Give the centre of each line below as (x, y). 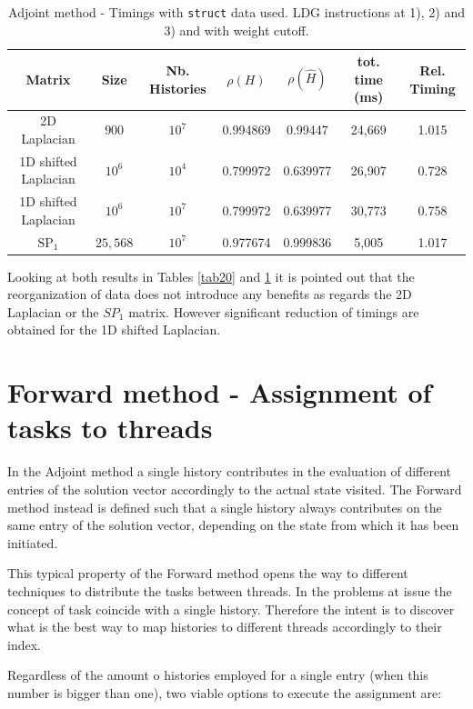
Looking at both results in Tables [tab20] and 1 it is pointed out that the (211, 276)
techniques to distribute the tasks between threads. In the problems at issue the (230, 590)
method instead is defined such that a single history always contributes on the (225, 507)
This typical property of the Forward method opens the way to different (208, 573)
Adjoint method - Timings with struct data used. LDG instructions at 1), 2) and (236, 12)
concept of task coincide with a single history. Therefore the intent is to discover (231, 609)
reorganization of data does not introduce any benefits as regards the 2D (210, 294)
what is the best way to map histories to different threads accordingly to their (225, 627)
